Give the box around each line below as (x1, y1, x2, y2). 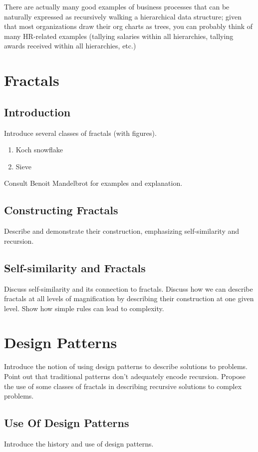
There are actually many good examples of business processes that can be (4, 1, 230, 11)
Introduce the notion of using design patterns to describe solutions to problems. (4, 361, 248, 372)
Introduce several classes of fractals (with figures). (4, 127, 157, 138)
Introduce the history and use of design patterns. (4, 439, 154, 449)
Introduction (4, 104, 71, 119)
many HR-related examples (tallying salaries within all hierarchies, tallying (4, 30, 234, 41)
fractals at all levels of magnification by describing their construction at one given (4, 293, 254, 304)
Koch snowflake (15, 144, 63, 155)
